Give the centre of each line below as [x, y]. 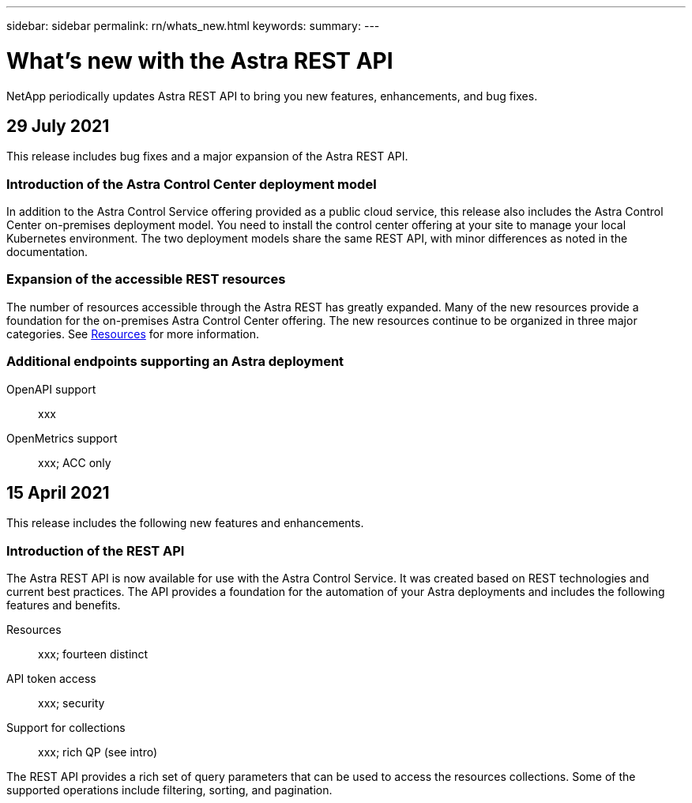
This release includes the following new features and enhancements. [185, 523]
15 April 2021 [58, 493]
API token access [51, 679]
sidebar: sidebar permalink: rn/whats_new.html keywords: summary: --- [193, 26]
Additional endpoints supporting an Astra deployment [175, 362]
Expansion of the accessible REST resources [146, 279]
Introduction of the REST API [96, 550]
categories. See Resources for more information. [133, 334]
